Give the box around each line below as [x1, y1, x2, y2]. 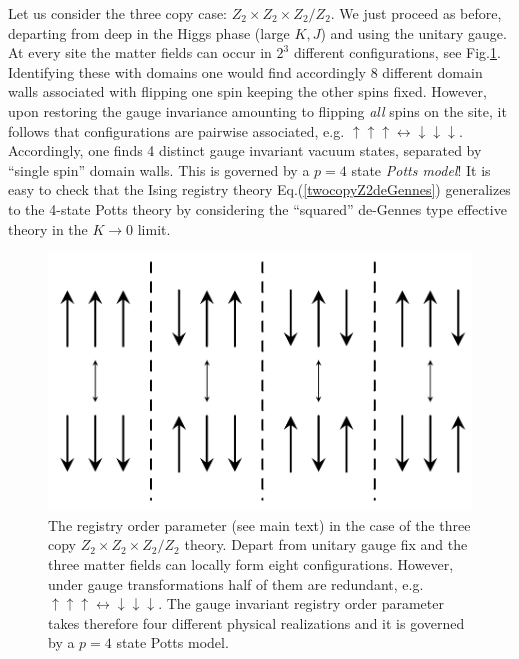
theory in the [8, 218, 88, 239]
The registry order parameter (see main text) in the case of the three [48, 514, 471, 535]
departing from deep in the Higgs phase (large [8, 22, 290, 43]
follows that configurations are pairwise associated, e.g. [8, 120, 345, 141]
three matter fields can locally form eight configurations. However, [48, 553, 454, 574]
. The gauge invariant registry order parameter [158, 593, 444, 614]
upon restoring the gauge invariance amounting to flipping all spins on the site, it [8, 100, 507, 121]
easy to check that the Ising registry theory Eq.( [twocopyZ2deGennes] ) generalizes [8, 179, 511, 200]
